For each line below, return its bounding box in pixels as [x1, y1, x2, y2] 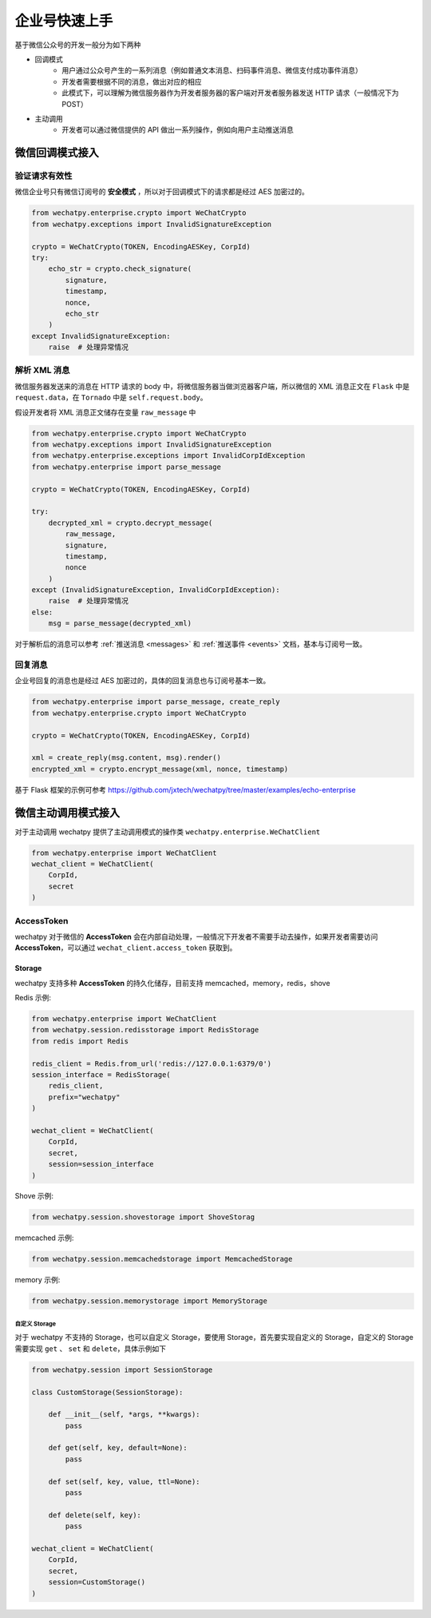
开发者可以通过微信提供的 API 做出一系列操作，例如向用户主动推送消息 [61, 125, 295, 135]
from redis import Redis [31, 1036, 129, 1046]
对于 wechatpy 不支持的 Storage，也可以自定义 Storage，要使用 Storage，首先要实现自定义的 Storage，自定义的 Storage [14, 1333, 414, 1342]
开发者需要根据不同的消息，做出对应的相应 [61, 77, 202, 86]
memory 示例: [14, 1275, 61, 1285]
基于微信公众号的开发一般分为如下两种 [14, 40, 141, 50]
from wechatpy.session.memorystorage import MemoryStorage [31, 1297, 267, 1306]
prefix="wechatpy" [48, 1092, 121, 1102]
